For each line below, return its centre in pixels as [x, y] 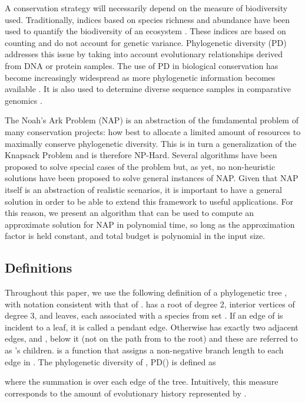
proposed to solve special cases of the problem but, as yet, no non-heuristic [140, 166]
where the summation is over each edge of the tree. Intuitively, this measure [142, 381]
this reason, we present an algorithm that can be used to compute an [130, 213]
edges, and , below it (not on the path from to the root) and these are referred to [151, 338]
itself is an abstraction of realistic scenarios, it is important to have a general [143, 189]
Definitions [39, 268]
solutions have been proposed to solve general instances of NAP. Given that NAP [152, 178]
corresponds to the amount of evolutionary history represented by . [126, 393]
